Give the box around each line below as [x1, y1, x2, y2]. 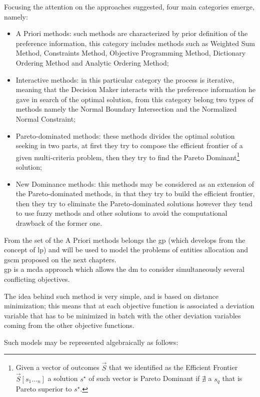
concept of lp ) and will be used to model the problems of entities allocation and [4, 244, 248, 255]
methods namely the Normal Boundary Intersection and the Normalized [15, 104, 237, 114]
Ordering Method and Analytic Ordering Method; [15, 57, 169, 68]
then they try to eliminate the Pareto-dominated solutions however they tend [15, 198, 253, 208]
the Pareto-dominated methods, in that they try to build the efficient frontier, [15, 188, 255, 199]
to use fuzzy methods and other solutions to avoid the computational [15, 208, 227, 218]
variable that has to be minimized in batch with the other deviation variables [4, 310, 241, 320]
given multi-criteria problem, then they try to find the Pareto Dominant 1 [15, 150, 240, 162]
